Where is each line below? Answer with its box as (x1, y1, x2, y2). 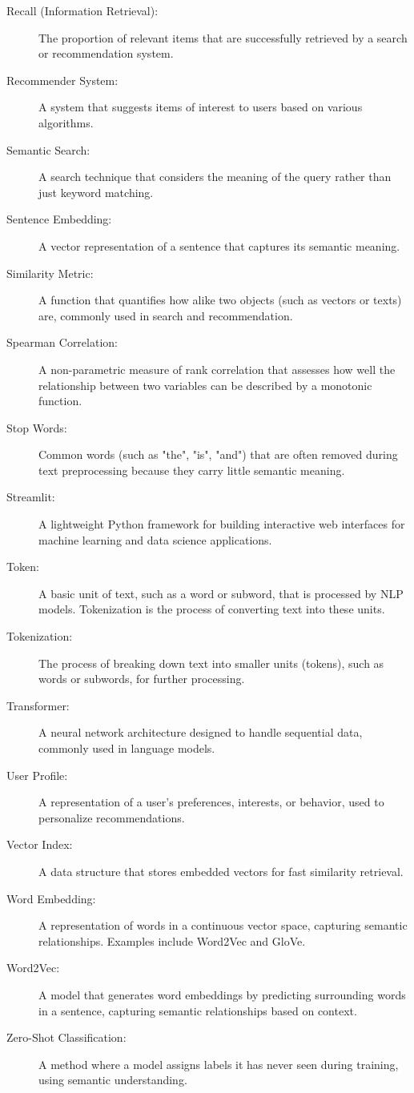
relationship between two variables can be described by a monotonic (38, 376, 372, 393)
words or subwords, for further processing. (38, 670, 245, 687)
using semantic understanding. (38, 1071, 187, 1088)
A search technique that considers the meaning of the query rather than (38, 168, 392, 185)
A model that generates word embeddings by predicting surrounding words (38, 986, 406, 1003)
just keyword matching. (38, 183, 154, 200)
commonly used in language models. (38, 740, 215, 756)
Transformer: (6, 697, 70, 713)
